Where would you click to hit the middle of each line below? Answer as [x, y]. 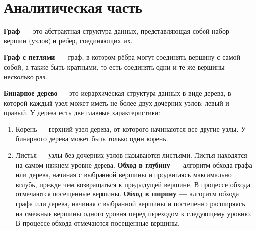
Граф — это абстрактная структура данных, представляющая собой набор [117, 31]
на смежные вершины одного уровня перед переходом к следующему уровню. [133, 213]
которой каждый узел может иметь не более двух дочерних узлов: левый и [117, 102]
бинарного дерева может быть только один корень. [92, 138]
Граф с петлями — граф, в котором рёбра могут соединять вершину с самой [122, 57]
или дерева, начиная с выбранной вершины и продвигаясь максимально [124, 174]
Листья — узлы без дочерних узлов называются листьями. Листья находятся [131, 155]
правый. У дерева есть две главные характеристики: [82, 112]
